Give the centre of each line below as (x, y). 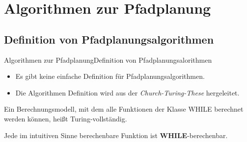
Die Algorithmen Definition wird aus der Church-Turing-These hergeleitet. (127, 92)
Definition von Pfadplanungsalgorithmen (109, 39)
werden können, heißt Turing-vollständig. (66, 118)
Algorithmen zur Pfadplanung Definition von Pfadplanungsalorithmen (108, 59)
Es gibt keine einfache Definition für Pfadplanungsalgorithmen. (110, 76)
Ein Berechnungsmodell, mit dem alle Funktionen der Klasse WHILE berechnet (124, 109)
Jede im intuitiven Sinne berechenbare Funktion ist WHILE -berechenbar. (116, 135)
